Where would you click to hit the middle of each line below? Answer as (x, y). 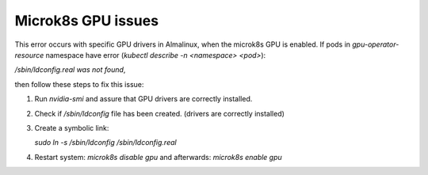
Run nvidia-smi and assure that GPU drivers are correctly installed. (143, 99)
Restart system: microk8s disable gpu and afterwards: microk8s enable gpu (159, 157)
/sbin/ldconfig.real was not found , (70, 70)
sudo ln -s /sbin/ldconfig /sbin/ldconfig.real (106, 143)
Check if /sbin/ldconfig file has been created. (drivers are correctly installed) (160, 113)
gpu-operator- (376, 44)
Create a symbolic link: (72, 127)
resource (29, 55)
